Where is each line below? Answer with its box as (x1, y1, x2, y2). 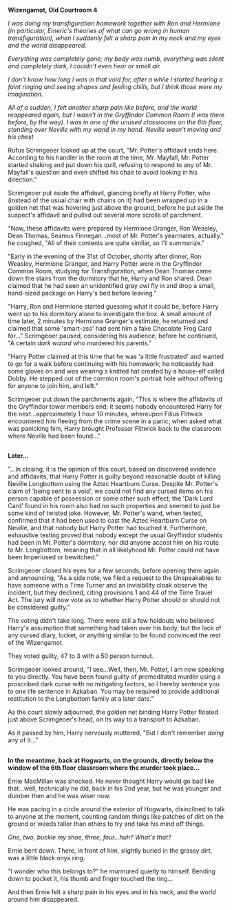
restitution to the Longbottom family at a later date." (8, 695, 154, 703)
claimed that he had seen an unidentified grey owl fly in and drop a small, (8, 282, 215, 289)
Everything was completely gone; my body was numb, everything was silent (8, 55, 224, 63)
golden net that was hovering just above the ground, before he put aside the (8, 204, 224, 211)
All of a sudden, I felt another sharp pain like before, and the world (8, 104, 198, 111)
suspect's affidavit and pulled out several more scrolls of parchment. (8, 211, 203, 219)
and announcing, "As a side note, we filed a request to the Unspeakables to (8, 574, 222, 582)
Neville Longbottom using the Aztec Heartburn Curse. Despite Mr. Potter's (8, 480, 219, 488)
